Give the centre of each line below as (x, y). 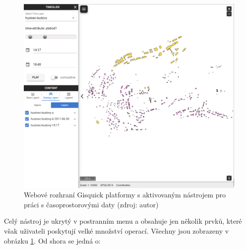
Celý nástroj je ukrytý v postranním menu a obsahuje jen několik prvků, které (123, 221)
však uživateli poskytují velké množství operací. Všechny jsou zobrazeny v (117, 230)
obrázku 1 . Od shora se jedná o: (52, 240)
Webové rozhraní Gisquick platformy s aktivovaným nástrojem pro (125, 195)
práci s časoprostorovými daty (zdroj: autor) (91, 204)
